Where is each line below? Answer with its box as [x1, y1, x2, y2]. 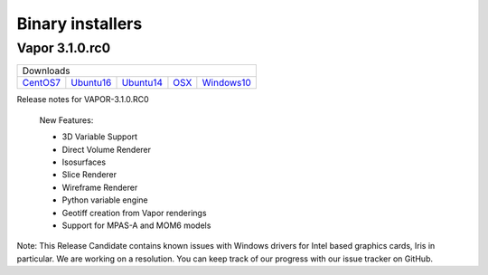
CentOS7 [22, 77, 61, 90]
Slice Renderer [61, 169, 117, 180]
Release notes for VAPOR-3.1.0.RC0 [16, 94, 149, 105]
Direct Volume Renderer [61, 144, 152, 155]
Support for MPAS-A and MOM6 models [61, 220, 211, 231]
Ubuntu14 [121, 77, 163, 90]
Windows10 [202, 77, 252, 90]
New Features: [39, 114, 94, 126]
